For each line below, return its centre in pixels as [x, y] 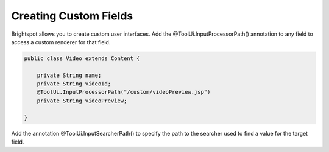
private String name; [69, 75]
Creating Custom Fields [72, 16]
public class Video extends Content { [82, 58]
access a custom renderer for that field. [61, 42]
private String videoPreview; [82, 101]
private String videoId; [74, 84]
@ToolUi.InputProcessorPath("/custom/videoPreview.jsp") [124, 92]
